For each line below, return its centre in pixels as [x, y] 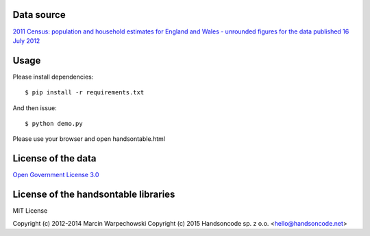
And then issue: [35, 108]
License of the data [54, 158]
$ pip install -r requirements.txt [85, 93]
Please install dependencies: [53, 77]
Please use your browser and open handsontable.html [89, 139]
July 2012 [26, 40]
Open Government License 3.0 [56, 175]
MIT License [30, 211]
